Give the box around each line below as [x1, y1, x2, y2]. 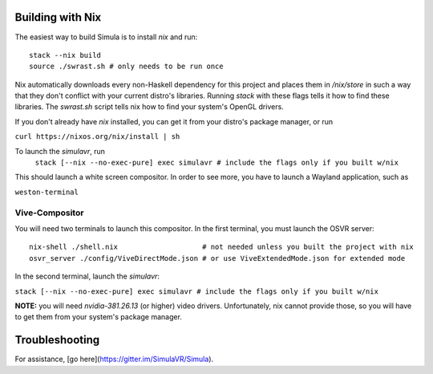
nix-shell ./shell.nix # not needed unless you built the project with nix [29, 242, 415, 252]
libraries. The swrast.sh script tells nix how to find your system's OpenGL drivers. [14, 102, 284, 112]
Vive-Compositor [14, 207, 84, 218]
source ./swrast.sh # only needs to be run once [29, 62, 224, 71]
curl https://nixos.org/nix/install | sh [14, 132, 180, 141]
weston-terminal [14, 187, 79, 197]
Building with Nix [14, 10, 102, 24]
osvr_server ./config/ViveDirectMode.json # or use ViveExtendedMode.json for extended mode [29, 254, 406, 262]
